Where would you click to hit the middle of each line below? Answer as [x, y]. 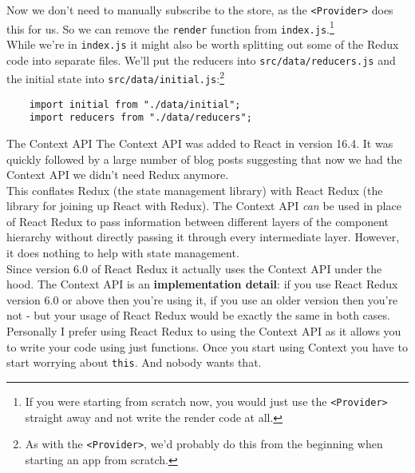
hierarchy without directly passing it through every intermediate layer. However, [203, 237]
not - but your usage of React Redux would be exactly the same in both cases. [198, 315]
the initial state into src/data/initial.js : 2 [116, 77]
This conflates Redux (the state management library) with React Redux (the [195, 190]
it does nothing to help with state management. [123, 253]
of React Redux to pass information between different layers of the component [198, 221]
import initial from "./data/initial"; [135, 104]
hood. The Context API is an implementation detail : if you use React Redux [202, 284]
